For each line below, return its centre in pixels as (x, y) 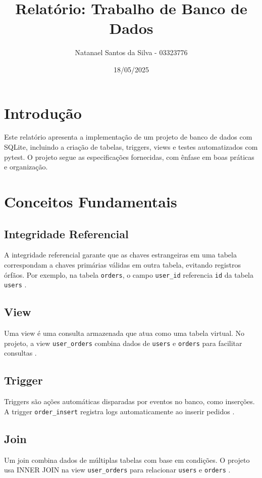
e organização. (26, 167)
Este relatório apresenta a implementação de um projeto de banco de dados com (128, 137)
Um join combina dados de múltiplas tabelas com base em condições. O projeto (127, 460)
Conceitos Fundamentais (91, 201)
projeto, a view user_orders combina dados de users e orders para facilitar (123, 343)
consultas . (20, 353)
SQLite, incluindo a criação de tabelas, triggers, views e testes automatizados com (131, 147)
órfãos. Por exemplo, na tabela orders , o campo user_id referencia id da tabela (129, 274)
